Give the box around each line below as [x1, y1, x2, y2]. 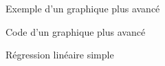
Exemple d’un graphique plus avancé [5, 1, 160, 15]
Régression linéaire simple [5, 47, 114, 62]
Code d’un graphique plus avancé [5, 24, 146, 38]
